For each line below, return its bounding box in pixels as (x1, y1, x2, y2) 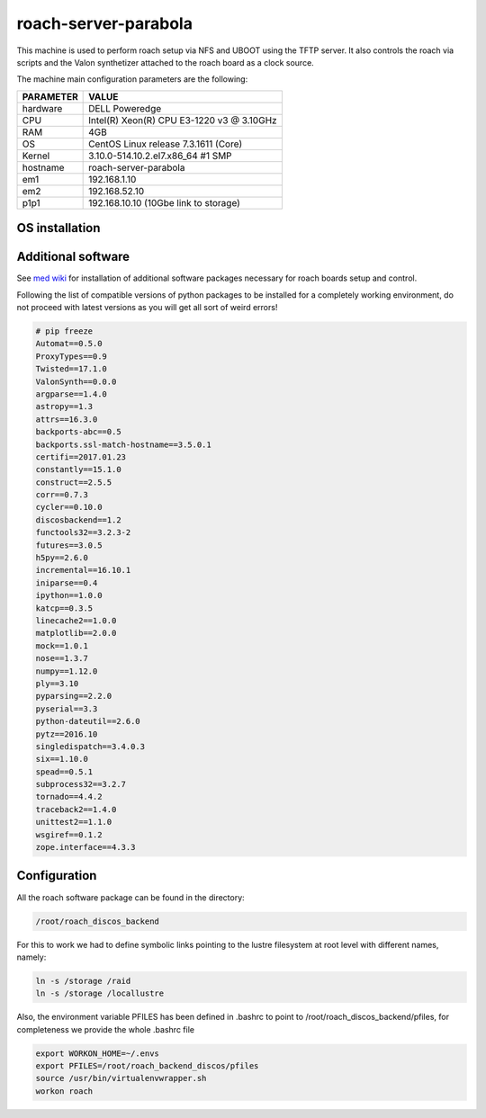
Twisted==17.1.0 (35, 364, 108, 374)
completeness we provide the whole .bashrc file (16, 1024, 195, 1034)
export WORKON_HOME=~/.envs (35, 1048, 159, 1059)
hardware (22, 102, 63, 114)
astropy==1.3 (35, 401, 94, 412)
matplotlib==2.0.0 (35, 628, 117, 639)
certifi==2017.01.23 (35, 452, 126, 462)
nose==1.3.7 (35, 653, 89, 664)
